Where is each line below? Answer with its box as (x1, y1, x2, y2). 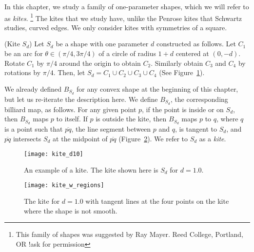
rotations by (4, 67, 41, 78)
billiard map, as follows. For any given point (4, 104, 137, 114)
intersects (13, 133, 41, 143)
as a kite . (199, 133, 226, 143)
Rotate (4, 58, 25, 68)
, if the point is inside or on (142, 104, 224, 114)
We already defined (4, 83, 62, 94)
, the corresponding (170, 94, 228, 104)
